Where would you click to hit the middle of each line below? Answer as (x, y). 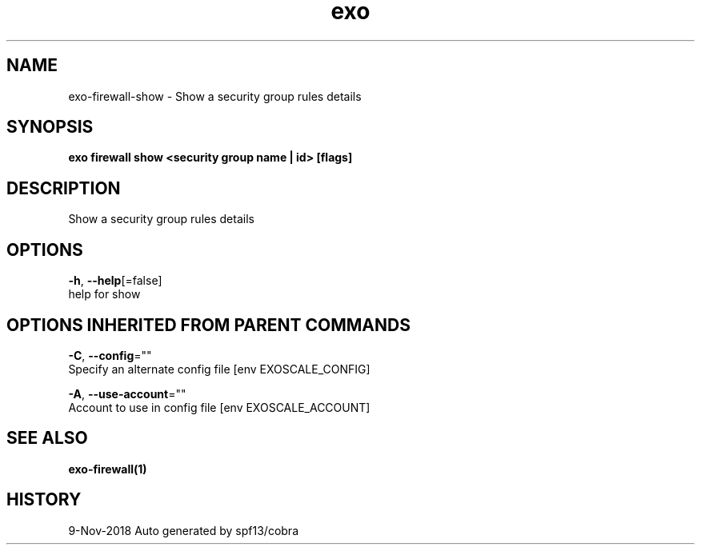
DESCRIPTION (64, 188)
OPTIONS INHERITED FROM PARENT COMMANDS (208, 325)
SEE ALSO (47, 438)
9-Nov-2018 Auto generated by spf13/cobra (183, 530)
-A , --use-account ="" (127, 393)
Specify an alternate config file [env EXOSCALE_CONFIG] (219, 369)
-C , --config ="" (110, 355)
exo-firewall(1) (108, 469)
